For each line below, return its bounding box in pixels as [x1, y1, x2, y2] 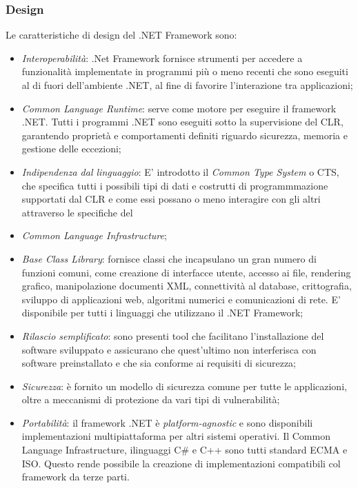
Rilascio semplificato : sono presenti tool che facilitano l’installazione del [21, 328, 324, 343]
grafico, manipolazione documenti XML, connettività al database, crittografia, [21, 278, 352, 293]
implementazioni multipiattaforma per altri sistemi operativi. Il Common [21, 429, 330, 443]
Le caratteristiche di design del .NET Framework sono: [6, 28, 237, 42]
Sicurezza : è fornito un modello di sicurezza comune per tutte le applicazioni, [21, 378, 347, 393]
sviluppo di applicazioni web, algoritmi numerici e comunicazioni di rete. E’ [21, 292, 341, 306]
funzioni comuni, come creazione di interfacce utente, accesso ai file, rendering [21, 265, 351, 279]
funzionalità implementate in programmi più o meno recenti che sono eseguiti [21, 64, 348, 79]
